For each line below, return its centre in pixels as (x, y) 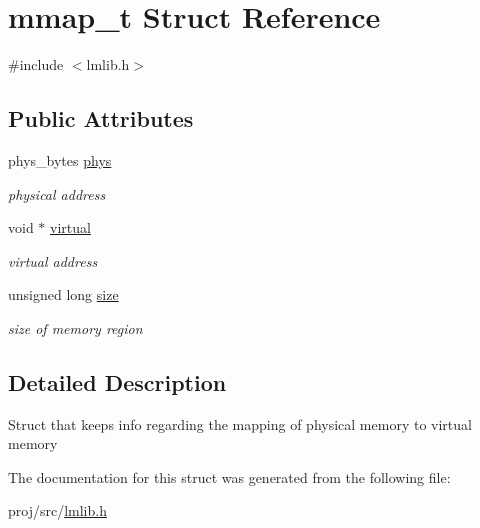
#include (36, 64)
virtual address (53, 260)
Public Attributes (101, 118)
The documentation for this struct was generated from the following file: (229, 476)
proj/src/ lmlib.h (57, 510)
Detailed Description (117, 381)
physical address (57, 193)
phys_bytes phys (60, 159)
